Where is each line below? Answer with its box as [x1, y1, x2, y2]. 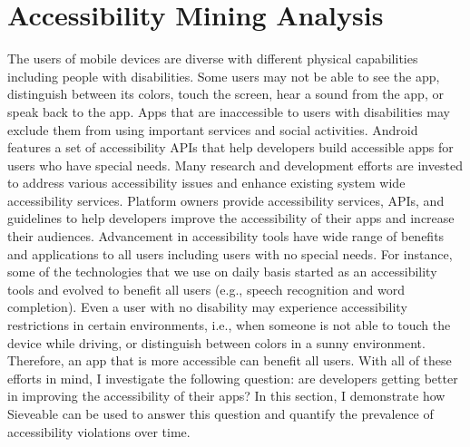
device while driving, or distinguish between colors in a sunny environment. [7, 333, 426, 352]
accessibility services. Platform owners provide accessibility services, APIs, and [7, 190, 445, 209]
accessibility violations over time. [7, 422, 191, 441]
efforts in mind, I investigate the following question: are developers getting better [7, 368, 458, 387]
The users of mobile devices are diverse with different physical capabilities [7, 49, 418, 68]
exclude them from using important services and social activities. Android [7, 120, 418, 139]
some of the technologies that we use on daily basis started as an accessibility [7, 262, 437, 281]
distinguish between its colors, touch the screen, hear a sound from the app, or [7, 84, 444, 103]
